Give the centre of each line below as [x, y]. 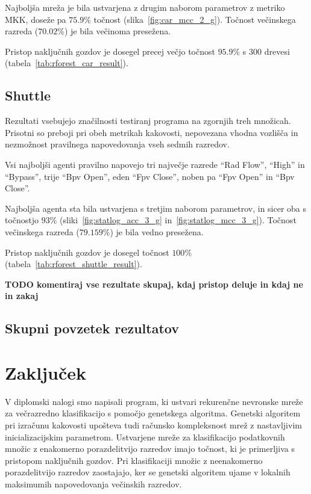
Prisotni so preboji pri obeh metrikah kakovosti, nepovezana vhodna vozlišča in [152, 132]
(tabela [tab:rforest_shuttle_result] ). [74, 264]
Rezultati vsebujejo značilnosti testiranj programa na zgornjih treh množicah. [148, 121]
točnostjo [22, 220]
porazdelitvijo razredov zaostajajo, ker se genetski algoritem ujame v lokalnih [148, 472]
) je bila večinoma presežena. [118, 31]
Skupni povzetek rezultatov [92, 328]
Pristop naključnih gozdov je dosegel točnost [87, 252]
